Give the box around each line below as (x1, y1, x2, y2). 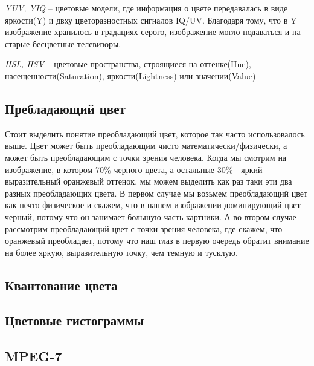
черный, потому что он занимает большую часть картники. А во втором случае (5, 210, 296, 223)
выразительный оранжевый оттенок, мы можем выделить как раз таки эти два (5, 175, 292, 188)
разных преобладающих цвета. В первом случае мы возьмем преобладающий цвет (5, 186, 308, 199)
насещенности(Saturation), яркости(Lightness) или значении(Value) (5, 69, 256, 82)
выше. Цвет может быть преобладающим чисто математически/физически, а (5, 139, 287, 152)
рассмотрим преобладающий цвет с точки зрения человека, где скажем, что (5, 222, 283, 235)
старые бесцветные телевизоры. (5, 37, 121, 50)
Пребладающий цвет (5, 99, 126, 117)
